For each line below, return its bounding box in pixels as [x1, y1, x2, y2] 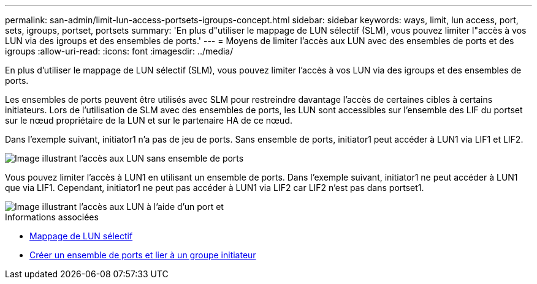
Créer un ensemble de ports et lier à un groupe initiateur [29, 250, 256, 260]
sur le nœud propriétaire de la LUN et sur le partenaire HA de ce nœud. [5, 115, 292, 125]
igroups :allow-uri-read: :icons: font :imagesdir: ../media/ [5, 46, 234, 56]
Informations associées [5, 212, 99, 222]
